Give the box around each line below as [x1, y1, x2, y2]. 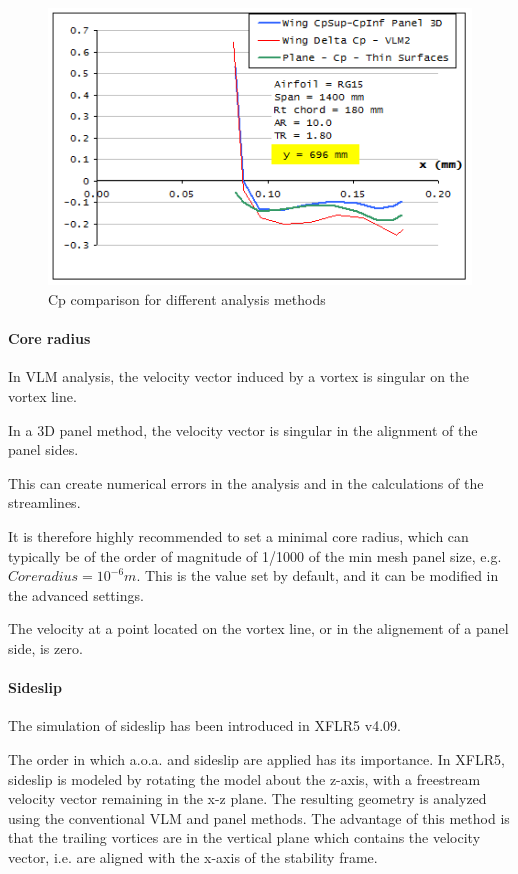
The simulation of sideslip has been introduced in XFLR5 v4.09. [8, 715, 401, 736]
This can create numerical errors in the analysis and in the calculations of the [8, 472, 484, 493]
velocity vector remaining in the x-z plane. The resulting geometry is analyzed [8, 788, 487, 809]
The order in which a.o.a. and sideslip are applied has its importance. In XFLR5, [8, 748, 505, 769]
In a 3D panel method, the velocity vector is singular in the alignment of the [8, 419, 478, 440]
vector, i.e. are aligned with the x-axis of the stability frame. [8, 846, 378, 867]
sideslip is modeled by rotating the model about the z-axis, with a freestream [8, 768, 481, 789]
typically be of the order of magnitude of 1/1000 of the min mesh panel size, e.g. [8, 545, 502, 566]
